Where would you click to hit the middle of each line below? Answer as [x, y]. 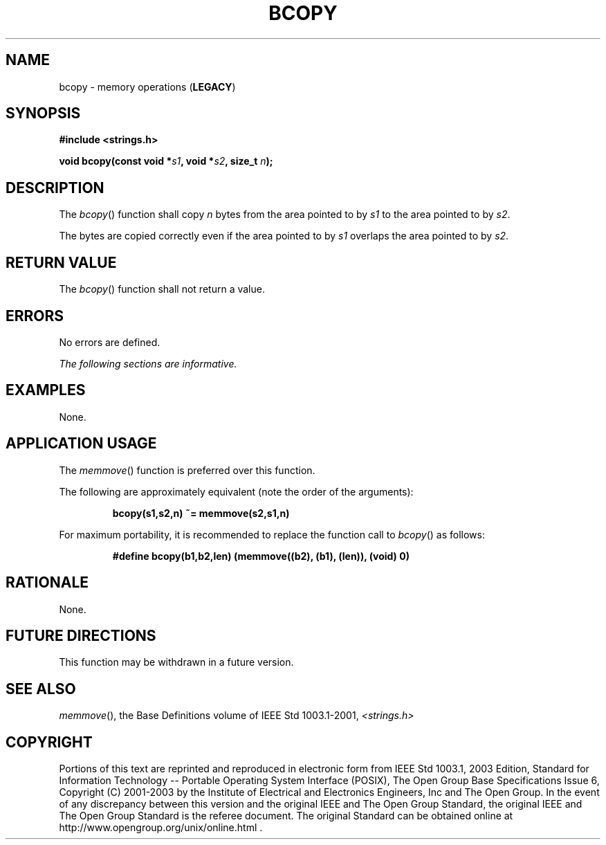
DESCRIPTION [55, 188]
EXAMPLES [46, 390]
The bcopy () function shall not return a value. [162, 289]
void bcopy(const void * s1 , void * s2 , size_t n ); [166, 161]
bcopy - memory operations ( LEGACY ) [147, 87]
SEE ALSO [41, 689]
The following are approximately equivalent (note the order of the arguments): [236, 491]
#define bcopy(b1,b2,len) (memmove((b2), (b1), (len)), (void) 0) [261, 556]
